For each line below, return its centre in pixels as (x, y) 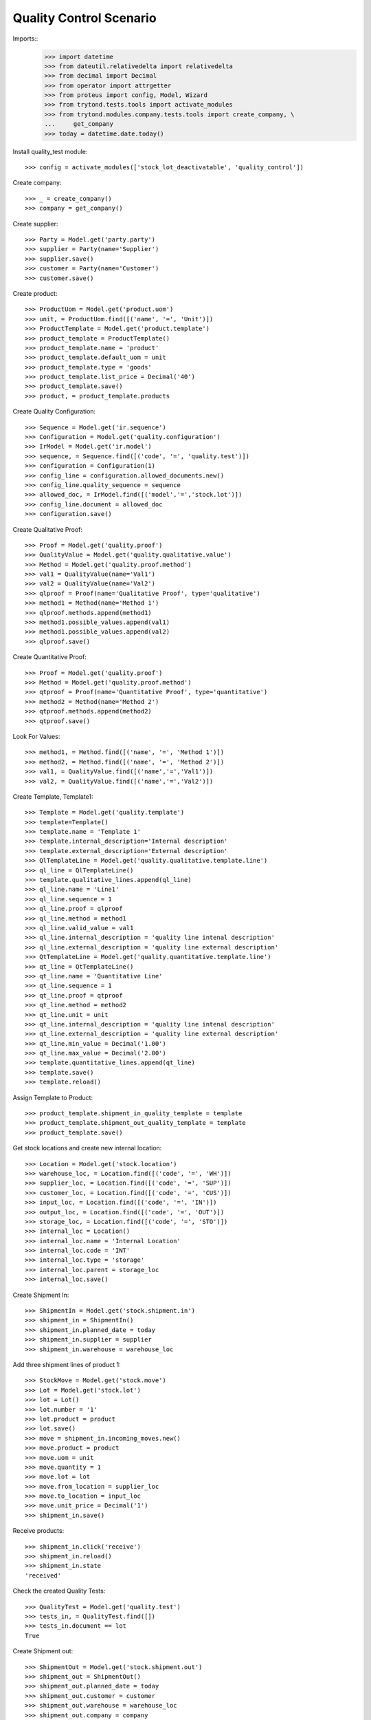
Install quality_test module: (50, 151)
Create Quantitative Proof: (50, 657)
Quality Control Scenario (85, 18)
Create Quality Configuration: (54, 411)
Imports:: (25, 39)
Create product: (35, 293)
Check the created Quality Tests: (59, 1591)
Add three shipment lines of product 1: (67, 1365)
